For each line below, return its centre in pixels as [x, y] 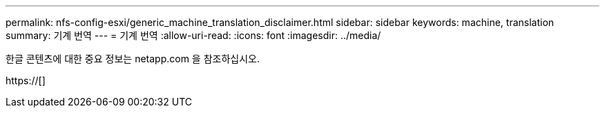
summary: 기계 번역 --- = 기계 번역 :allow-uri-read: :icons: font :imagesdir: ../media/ [193, 35]
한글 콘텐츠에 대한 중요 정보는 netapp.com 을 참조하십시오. [133, 59]
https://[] [26, 80]
